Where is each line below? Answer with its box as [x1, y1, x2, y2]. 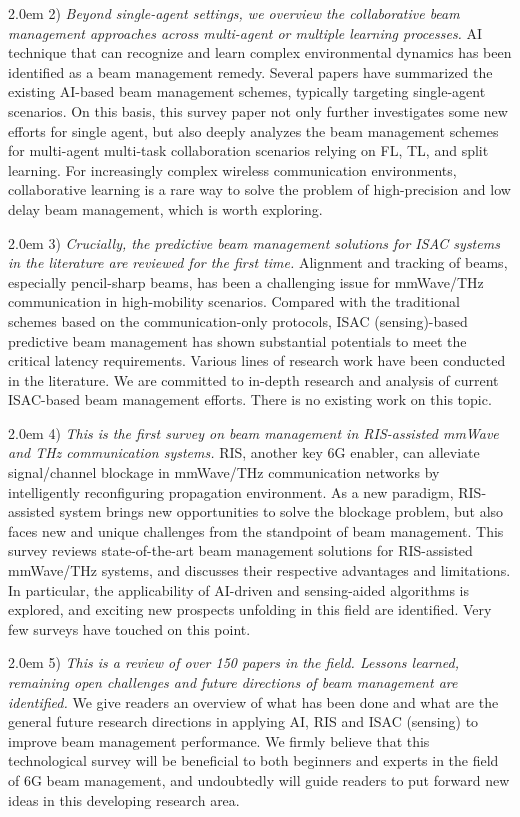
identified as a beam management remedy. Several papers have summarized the [8, 61, 493, 82]
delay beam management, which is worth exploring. [8, 198, 323, 219]
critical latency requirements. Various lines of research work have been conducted [8, 350, 506, 371]
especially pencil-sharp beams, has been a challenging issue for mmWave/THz [8, 271, 484, 292]
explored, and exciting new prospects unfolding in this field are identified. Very [8, 599, 492, 620]
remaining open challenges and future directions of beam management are [8, 672, 458, 692]
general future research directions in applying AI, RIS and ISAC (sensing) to [8, 711, 479, 732]
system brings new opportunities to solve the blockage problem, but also [59, 501, 504, 522]
